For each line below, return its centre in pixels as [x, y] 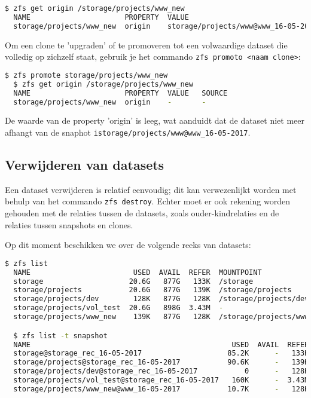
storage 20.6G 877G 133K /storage [133, 281]
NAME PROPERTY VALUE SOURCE [121, 93]
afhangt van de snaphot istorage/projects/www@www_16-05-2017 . [128, 132]
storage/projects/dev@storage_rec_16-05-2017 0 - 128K [161, 371]
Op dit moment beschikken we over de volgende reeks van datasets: [128, 245]
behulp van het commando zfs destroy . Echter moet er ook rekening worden [147, 201]
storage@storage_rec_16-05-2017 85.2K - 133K [161, 353]
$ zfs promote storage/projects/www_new [86, 75]
